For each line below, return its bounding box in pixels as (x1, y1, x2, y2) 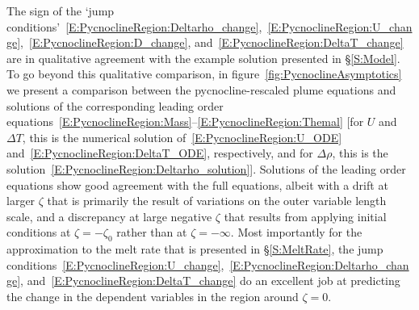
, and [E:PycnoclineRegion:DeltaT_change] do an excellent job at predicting (20, 272, 400, 289)
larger (6, 192, 36, 209)
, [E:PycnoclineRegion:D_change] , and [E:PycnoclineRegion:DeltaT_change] (20, 34, 404, 51)
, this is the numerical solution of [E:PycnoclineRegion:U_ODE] (22, 128, 342, 145)
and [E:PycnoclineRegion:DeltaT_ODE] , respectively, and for (6, 145, 313, 161)
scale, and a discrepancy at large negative (6, 207, 212, 224)
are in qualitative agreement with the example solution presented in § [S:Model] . (6, 49, 400, 66)
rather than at (116, 224, 187, 241)
